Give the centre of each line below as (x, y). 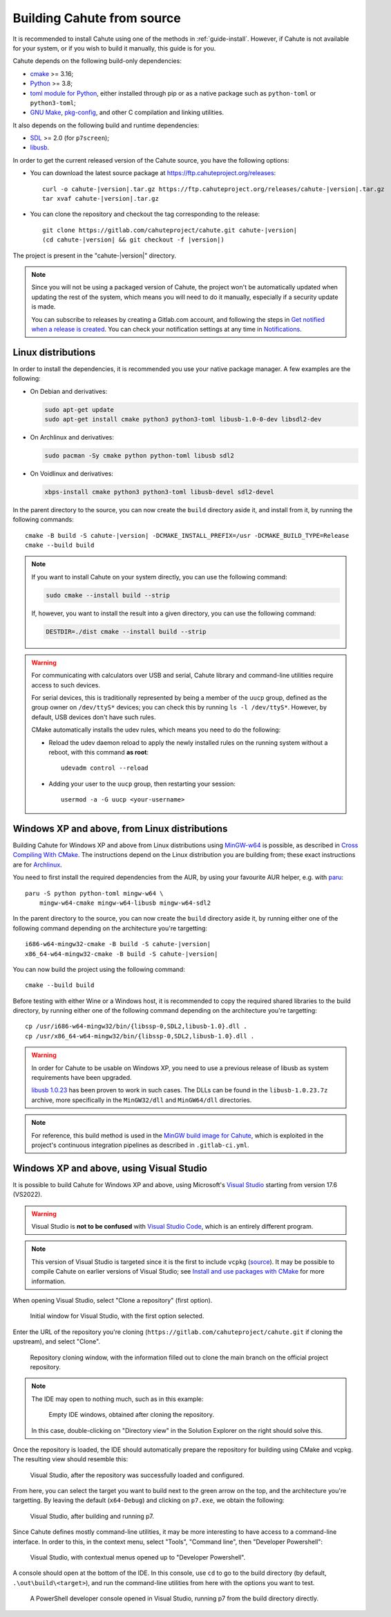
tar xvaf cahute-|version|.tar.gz (101, 199)
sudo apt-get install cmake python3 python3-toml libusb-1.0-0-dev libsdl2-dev (183, 419)
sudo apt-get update (79, 409)
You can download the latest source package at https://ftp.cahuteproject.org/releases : (153, 173)
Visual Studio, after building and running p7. (92, 1516)
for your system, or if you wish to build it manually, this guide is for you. (114, 48)
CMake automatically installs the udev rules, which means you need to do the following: (156, 730)
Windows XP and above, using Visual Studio (110, 1168)
